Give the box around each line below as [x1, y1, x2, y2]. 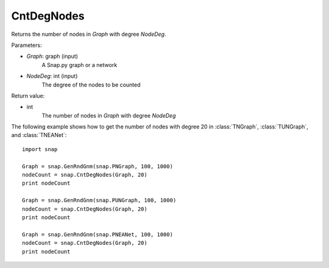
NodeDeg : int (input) [26, 72, 78, 80]
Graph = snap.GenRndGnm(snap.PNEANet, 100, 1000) [22, 231, 174, 238]
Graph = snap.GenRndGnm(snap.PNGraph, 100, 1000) [22, 163, 174, 170]
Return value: [11, 92, 45, 99]
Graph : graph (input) [26, 52, 79, 60]
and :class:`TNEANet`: [11, 132, 67, 139]
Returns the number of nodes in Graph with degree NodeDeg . [11, 30, 166, 38]
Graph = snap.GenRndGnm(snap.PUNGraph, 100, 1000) [22, 197, 177, 204]
